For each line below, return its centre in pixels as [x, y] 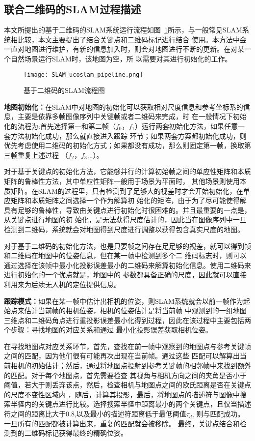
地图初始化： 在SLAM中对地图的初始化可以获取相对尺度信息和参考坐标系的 [124, 106]
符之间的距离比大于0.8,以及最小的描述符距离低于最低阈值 [95, 414]
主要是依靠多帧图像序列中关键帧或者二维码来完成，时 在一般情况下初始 [132, 116]
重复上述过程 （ [43, 155]
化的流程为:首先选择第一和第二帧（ [60, 126]
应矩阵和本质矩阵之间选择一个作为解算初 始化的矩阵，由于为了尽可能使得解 [125, 200]
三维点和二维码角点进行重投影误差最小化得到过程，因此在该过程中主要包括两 [127, 320]
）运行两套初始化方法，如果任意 [187, 126]
